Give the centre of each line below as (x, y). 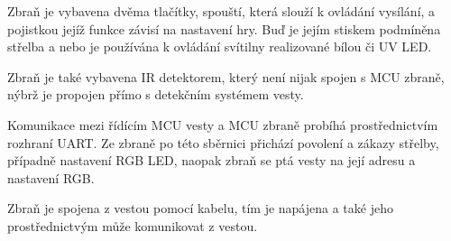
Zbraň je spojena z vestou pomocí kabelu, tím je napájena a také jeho (200, 208)
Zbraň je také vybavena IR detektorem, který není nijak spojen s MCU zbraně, (226, 76)
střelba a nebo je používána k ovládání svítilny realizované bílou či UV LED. (220, 46)
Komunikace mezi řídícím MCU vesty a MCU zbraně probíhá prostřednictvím (223, 124)
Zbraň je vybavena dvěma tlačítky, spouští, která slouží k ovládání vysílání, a (221, 11)
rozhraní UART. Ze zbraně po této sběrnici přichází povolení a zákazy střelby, (223, 142)
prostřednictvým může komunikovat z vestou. (133, 225)
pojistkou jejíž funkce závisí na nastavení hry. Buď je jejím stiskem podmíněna (224, 28)
